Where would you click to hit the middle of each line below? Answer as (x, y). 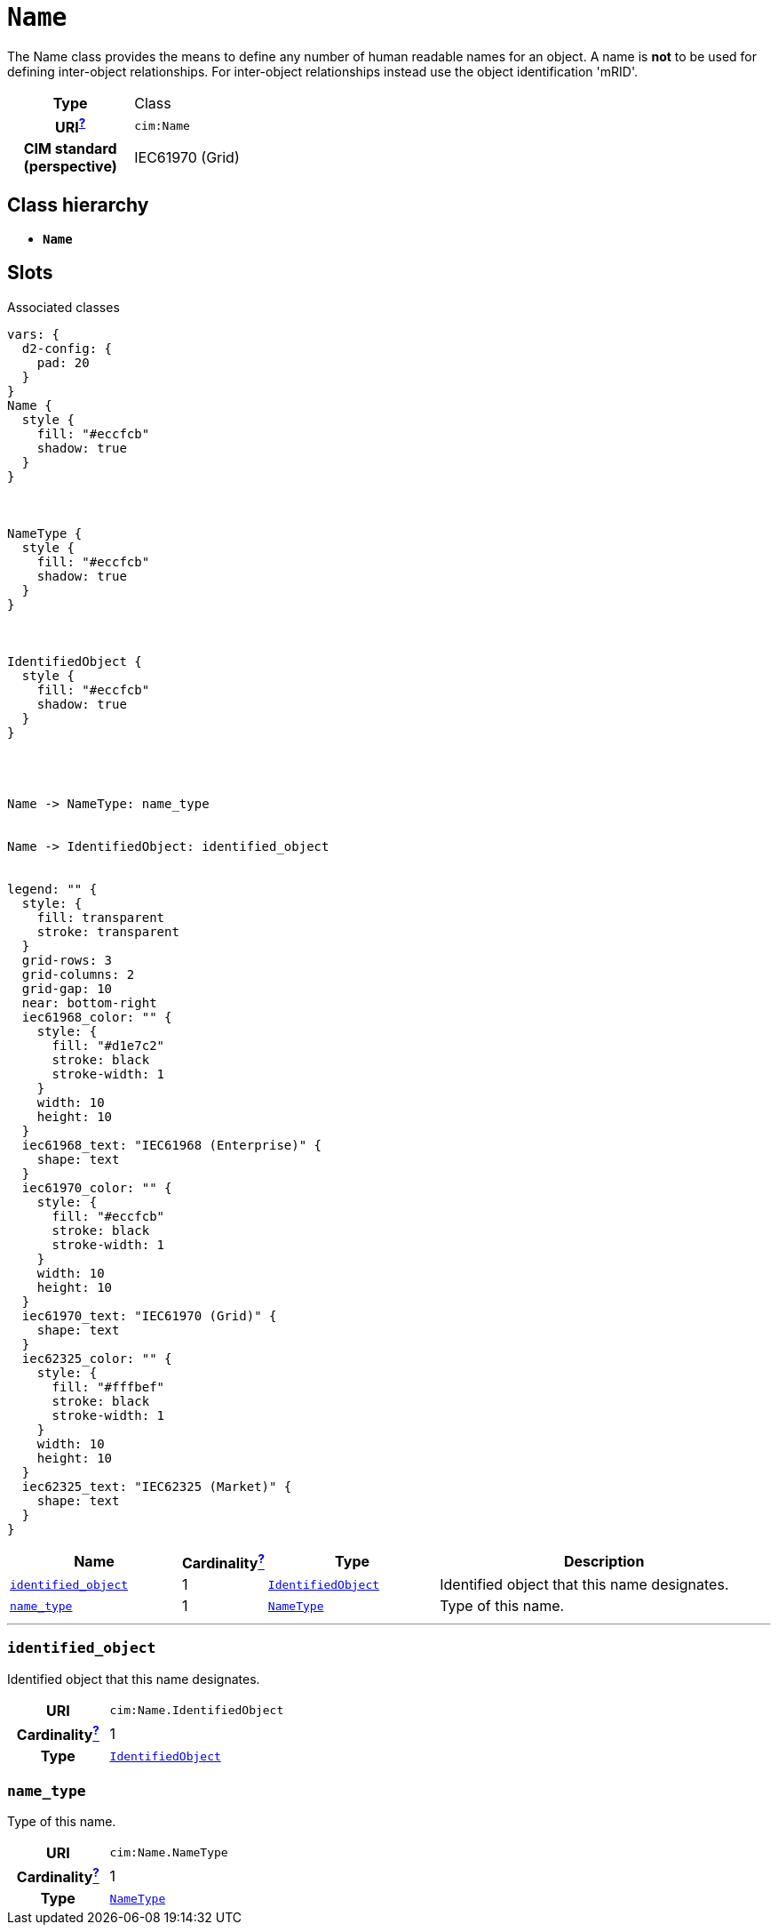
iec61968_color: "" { (97, 1017)
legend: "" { (52, 889)
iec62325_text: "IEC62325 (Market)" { (157, 1486)
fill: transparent (101, 917)
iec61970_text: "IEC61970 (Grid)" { (149, 1315)
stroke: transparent (108, 931)
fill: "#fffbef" (108, 1387)
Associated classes (64, 307)
